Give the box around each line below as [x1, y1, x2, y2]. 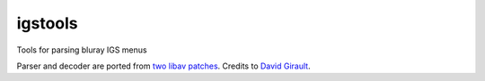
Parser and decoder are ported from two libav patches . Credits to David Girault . [16, 61, 311, 71]
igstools [16, 13, 78, 33]
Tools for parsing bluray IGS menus [16, 45, 147, 55]
